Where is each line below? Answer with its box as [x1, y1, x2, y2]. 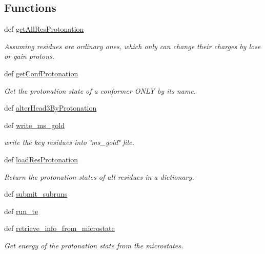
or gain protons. [4, 51, 55, 61]
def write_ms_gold [4, 119, 65, 130]
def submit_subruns [4, 188, 68, 199]
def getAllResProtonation [4, 24, 84, 34]
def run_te [4, 205, 38, 216]
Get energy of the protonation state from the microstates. [4, 240, 184, 250]
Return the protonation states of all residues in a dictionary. [4, 171, 194, 182]
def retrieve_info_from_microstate [4, 223, 115, 234]
